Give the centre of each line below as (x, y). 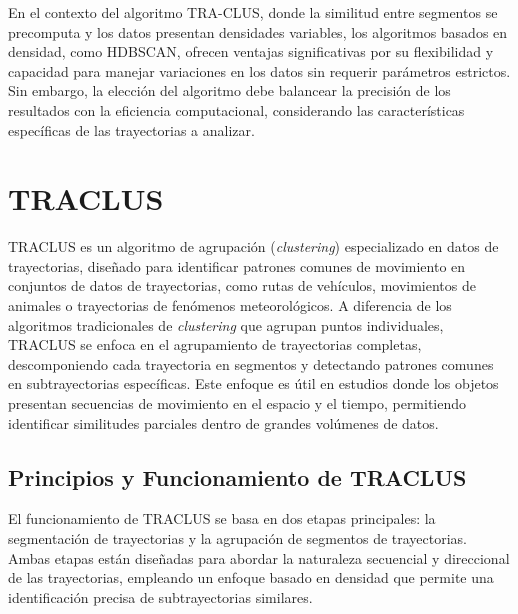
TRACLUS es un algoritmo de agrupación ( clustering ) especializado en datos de (253, 246)
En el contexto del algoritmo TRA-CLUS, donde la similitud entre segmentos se (253, 12)
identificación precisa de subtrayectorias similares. (160, 596)
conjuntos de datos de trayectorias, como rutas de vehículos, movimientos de (242, 285)
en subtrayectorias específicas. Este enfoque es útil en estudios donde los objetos (253, 383)
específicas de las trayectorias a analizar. (131, 129)
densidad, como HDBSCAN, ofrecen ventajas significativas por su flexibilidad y (251, 51)
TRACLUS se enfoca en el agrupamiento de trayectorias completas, (215, 344)
